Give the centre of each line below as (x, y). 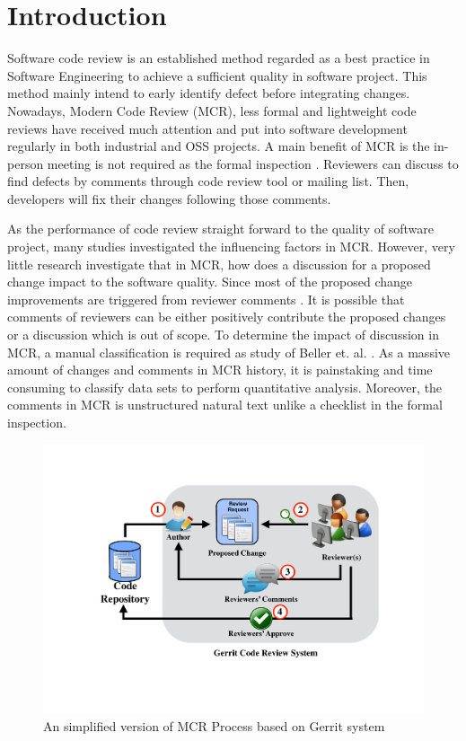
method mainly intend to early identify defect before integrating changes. (209, 93)
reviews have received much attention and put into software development (207, 128)
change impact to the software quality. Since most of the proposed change (210, 282)
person (26, 163)
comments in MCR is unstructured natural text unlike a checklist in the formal (225, 405)
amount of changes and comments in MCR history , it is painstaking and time (220, 370)
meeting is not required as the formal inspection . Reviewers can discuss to (253, 163)
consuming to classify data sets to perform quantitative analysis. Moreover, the (225, 387)
